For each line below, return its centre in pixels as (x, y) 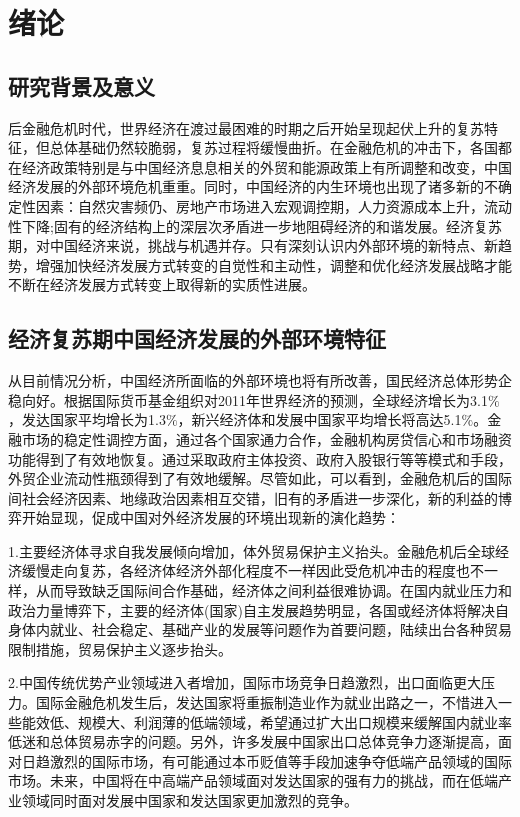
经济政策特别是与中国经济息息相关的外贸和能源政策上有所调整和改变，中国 (266, 166)
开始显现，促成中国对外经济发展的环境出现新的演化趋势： (210, 517)
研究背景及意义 (81, 85)
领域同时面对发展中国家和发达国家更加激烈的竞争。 (189, 800)
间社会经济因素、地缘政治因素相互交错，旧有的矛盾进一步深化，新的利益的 (253, 497)
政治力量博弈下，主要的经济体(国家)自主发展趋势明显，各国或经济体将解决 (251, 609)
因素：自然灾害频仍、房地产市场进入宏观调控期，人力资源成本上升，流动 (273, 205)
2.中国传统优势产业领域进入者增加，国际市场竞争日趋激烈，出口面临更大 (244, 682)
